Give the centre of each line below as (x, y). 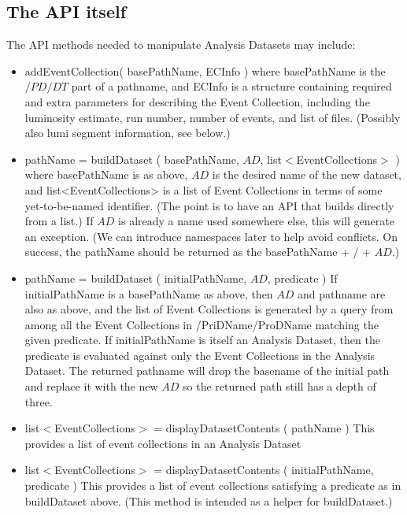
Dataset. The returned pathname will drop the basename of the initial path (207, 371)
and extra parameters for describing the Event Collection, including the (197, 101)
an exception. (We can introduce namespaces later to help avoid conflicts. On (211, 236)
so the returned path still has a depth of (279, 386)
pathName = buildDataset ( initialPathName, (136, 278)
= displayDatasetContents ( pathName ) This (264, 428)
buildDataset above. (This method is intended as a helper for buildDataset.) (209, 500)
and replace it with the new (91, 386)
